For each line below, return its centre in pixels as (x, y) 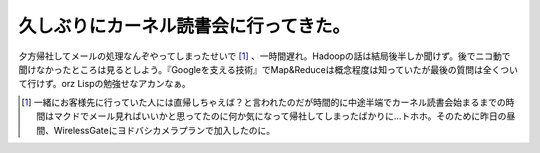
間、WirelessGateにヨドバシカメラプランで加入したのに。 (155, 130)
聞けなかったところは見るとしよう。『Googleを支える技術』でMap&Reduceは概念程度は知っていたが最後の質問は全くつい (268, 69)
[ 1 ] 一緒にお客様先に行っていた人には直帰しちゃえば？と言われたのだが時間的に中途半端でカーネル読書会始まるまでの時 (268, 102)
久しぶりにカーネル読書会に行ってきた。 (184, 26)
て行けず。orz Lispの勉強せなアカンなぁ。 (104, 84)
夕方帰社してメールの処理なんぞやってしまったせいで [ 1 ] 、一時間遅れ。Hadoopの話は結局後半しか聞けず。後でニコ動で (264, 56)
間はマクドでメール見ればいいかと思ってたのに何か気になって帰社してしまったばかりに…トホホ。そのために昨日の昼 (276, 116)
